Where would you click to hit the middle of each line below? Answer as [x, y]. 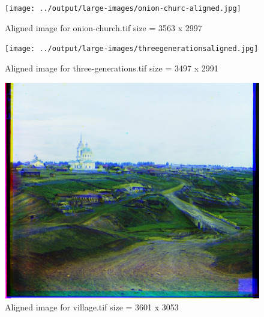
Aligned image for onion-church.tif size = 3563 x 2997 [103, 27]
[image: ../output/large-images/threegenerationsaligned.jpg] [132, 49]
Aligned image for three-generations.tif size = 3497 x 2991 [112, 68]
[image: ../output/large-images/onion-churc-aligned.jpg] [123, 8]
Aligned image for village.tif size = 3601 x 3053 [92, 306]
